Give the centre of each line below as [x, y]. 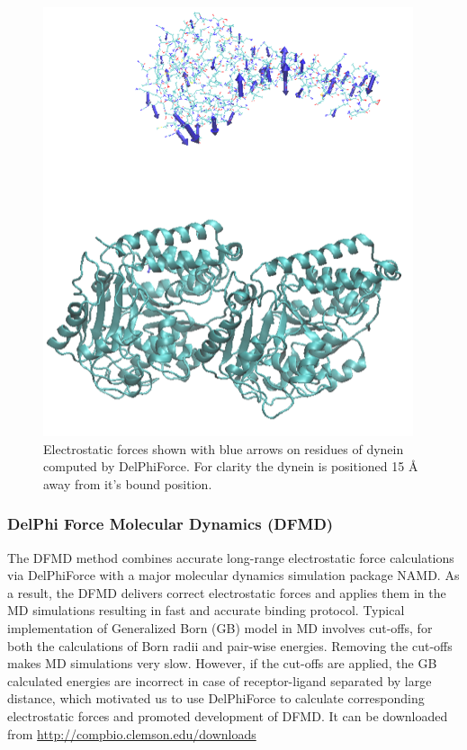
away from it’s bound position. [128, 483]
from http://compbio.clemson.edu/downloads [132, 733]
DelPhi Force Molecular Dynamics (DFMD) [171, 524]
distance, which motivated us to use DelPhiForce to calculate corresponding [216, 698]
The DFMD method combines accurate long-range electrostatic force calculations [231, 557]
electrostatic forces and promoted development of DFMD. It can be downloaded [228, 715]
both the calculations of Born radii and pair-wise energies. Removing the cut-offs [230, 645]
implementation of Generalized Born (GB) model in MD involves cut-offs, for [220, 627]
